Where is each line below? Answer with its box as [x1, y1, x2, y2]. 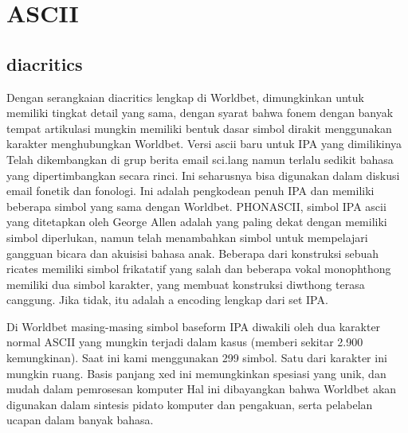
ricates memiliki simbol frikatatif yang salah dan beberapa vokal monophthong [6, 260, 391, 277]
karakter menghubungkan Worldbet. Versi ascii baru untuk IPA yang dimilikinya [6, 135, 402, 152]
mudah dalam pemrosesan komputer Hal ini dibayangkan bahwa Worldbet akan [6, 380, 397, 397]
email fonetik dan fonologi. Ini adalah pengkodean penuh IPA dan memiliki [6, 182, 375, 199]
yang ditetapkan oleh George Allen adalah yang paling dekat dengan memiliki [6, 213, 387, 230]
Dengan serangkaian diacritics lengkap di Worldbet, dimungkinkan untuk [6, 88, 364, 105]
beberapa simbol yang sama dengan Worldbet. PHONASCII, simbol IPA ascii [6, 197, 386, 214]
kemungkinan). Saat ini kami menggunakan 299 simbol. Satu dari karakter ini [6, 349, 387, 366]
